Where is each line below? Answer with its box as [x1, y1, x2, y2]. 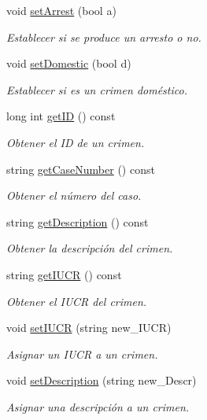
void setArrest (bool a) [6, 2, 116, 18]
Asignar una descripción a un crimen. [6, 398, 190, 414]
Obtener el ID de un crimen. [6, 134, 145, 150]
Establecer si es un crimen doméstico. [6, 81, 187, 98]
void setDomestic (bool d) [6, 55, 131, 72]
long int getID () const [6, 108, 116, 124]
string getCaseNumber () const [6, 160, 155, 177]
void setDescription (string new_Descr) [6, 372, 197, 389]
